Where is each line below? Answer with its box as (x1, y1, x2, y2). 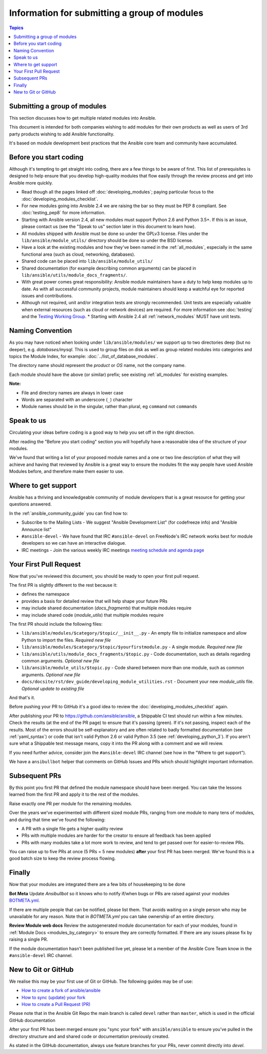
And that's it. (9, 694, 36, 700)
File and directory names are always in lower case (21, 390, 124, 396)
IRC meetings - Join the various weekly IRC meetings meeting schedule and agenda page (21, 547, 205, 553)
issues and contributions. (21, 293, 73, 299)
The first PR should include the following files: (9, 621, 103, 627)
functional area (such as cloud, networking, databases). (21, 251, 135, 257)
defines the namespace (21, 591, 70, 597)
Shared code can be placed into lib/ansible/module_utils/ (21, 258, 153, 264)
